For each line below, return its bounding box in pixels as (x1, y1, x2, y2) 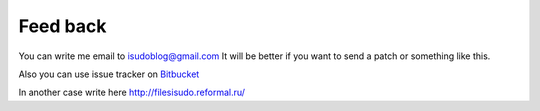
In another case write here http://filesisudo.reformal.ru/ (18, 86, 245, 99)
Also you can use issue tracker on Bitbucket (18, 68, 200, 80)
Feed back (18, 15, 107, 37)
